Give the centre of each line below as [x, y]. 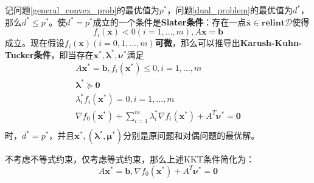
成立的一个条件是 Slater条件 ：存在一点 [169, 22]
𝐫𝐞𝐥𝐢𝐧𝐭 [273, 23]
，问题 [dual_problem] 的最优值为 [230, 10]
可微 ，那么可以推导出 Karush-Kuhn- [229, 43]
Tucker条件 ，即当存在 [49, 54]
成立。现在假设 [35, 43]
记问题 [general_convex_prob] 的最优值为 [82, 10]
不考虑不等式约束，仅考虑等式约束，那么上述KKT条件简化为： [130, 159]
